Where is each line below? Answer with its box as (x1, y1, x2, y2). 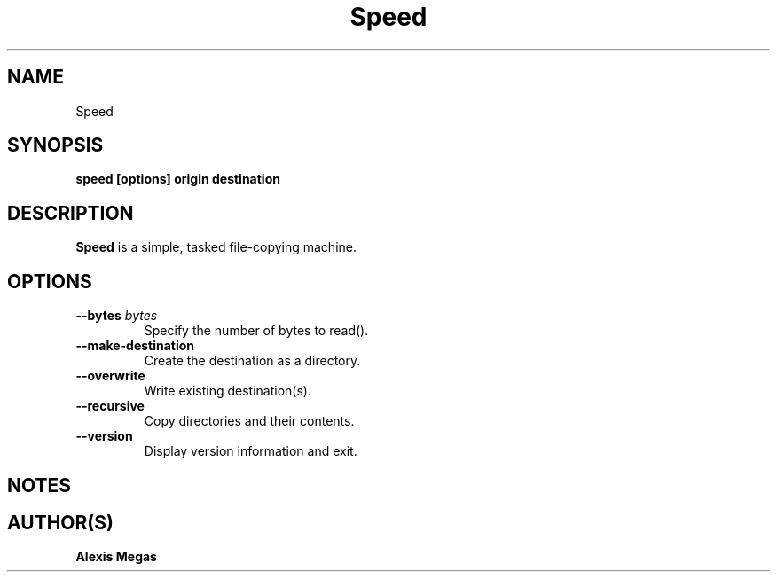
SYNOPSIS (7, 134, 104, 157)
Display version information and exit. (144, 443, 357, 459)
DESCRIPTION (7, 201, 134, 224)
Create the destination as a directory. (144, 353, 361, 369)
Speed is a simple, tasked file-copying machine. (75, 239, 357, 255)
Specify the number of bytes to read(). (144, 323, 369, 339)
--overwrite (75, 368, 145, 384)
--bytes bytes (75, 308, 158, 324)
